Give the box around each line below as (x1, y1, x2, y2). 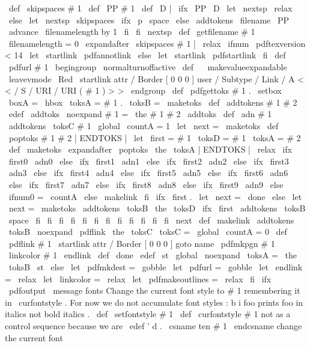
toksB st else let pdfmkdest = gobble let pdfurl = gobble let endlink (8, 261, 303, 273)
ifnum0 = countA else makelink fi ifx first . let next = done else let (8, 190, 302, 202)
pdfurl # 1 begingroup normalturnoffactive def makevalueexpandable (8, 60, 287, 73)
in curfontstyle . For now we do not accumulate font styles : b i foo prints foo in (5, 296, 303, 308)
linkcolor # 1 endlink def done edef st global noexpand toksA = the (8, 249, 297, 261)
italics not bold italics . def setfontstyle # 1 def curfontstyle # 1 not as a (5, 308, 291, 320)
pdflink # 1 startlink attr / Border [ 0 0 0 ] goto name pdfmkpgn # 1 (8, 237, 275, 249)
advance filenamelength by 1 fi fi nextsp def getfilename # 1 (8, 25, 255, 38)
